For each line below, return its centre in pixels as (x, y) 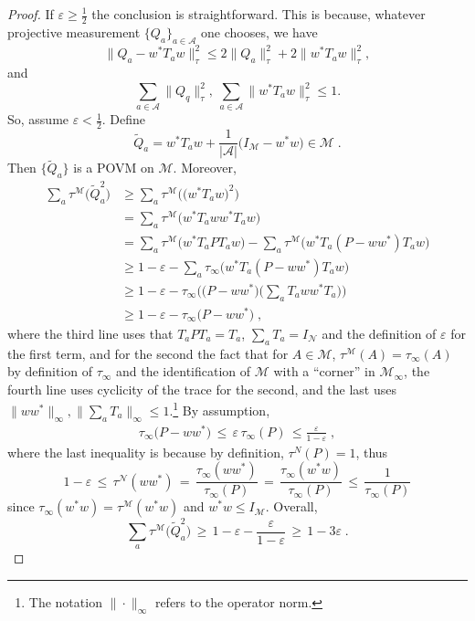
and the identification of (184, 371)
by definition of (50, 371)
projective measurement (74, 32)
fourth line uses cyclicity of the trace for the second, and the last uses (202, 389)
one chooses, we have (259, 32)
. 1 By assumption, (220, 409)
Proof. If (31, 14)
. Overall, (291, 506)
